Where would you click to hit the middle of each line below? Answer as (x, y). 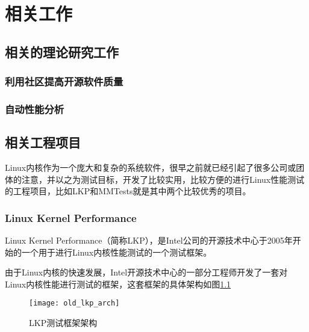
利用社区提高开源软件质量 (64, 81)
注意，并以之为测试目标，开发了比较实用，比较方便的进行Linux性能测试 (163, 179)
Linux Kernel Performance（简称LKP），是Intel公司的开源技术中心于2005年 (149, 240)
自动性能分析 (35, 109)
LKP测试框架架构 (63, 323)
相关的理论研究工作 (62, 51)
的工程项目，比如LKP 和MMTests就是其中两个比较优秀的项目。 (128, 191)
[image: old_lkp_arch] (74, 303)
